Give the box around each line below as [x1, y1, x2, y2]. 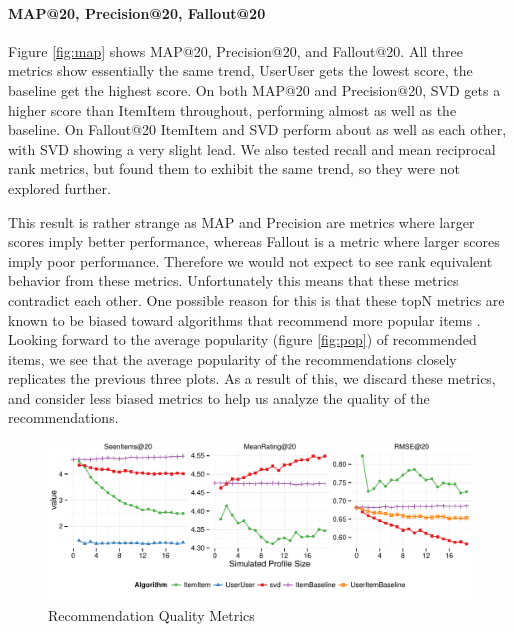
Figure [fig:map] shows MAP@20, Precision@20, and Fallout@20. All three [8, 40, 464, 61]
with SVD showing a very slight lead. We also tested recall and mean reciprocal [8, 138, 496, 159]
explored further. [8, 177, 111, 198]
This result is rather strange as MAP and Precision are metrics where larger [8, 211, 475, 232]
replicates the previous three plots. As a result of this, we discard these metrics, [8, 368, 496, 389]
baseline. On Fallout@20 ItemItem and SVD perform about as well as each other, [8, 119, 507, 140]
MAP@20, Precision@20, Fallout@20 [8, 2, 266, 23]
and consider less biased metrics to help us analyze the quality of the [8, 387, 430, 408]
